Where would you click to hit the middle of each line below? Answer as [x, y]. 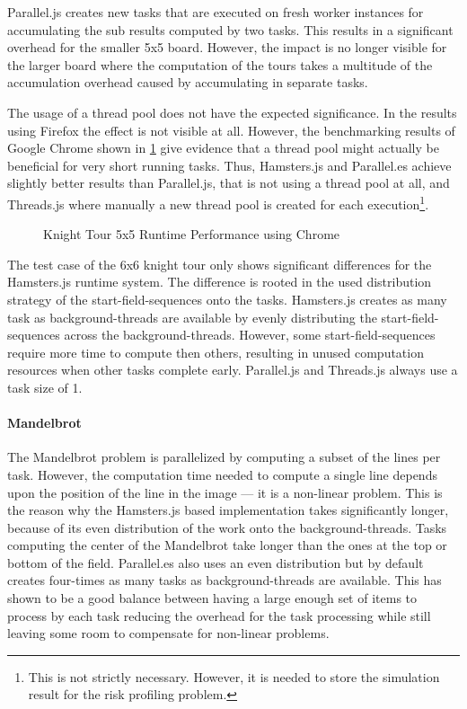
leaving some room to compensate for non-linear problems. [168, 633]
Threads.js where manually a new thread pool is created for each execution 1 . [218, 202]
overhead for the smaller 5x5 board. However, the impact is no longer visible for [227, 47]
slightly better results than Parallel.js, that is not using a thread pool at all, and [229, 183]
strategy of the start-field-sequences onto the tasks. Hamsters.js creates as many [227, 299]
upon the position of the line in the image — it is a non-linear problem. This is [225, 492]
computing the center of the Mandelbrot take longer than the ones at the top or [227, 545]
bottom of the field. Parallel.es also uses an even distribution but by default [216, 562]
